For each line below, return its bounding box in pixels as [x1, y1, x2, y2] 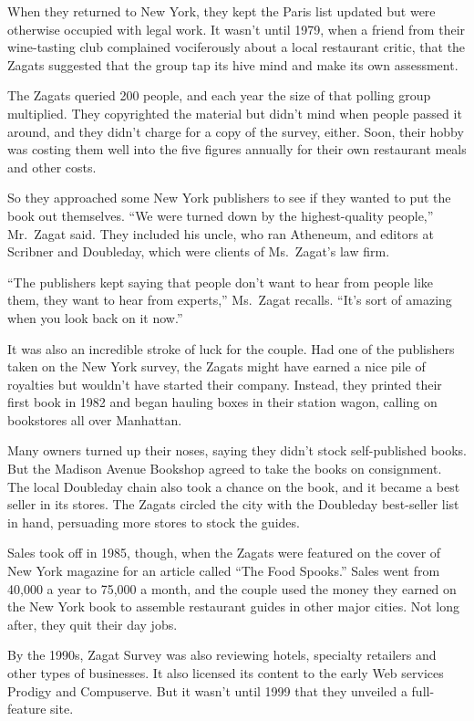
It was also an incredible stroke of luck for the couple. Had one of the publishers [7, 339, 455, 358]
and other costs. [7, 157, 97, 176]
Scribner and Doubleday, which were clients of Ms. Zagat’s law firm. [7, 242, 390, 261]
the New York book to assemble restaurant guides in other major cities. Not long [7, 597, 460, 616]
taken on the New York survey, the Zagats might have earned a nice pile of [7, 357, 426, 376]
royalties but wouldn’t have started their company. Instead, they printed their [7, 374, 442, 393]
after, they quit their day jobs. [7, 614, 178, 633]
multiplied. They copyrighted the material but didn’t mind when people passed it [7, 103, 462, 122]
